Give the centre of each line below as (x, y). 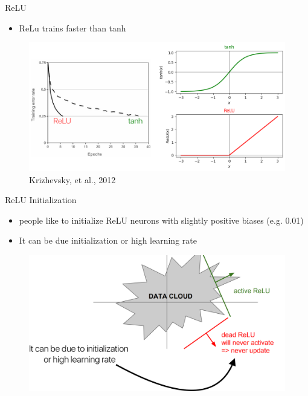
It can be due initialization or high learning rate (108, 240)
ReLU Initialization (41, 200)
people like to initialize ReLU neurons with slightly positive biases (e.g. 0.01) (161, 220)
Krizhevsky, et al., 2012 (72, 179)
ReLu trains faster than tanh (72, 28)
